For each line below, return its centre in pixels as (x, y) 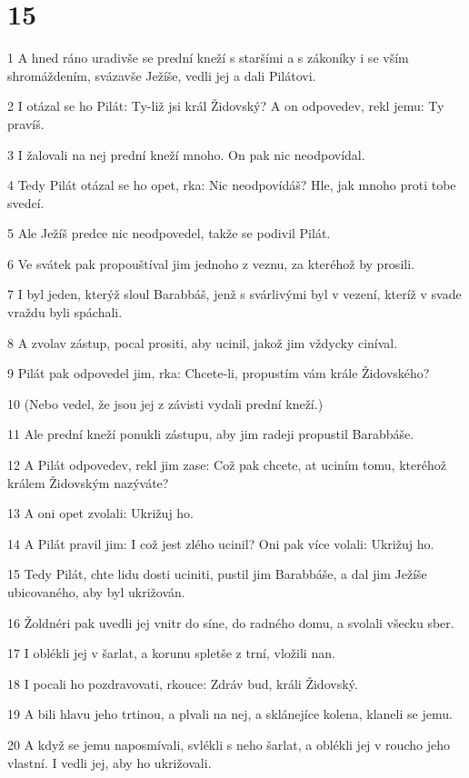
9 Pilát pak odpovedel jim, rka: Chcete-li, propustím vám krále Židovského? (219, 373)
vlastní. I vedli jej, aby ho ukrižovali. (110, 762)
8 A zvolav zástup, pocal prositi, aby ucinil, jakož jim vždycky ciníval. (203, 342)
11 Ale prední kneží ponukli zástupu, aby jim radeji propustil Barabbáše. (211, 434)
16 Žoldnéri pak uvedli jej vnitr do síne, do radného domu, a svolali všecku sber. (231, 622)
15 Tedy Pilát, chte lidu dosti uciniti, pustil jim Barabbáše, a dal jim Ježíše (217, 574)
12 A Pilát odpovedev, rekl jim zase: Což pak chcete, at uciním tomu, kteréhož (227, 465)
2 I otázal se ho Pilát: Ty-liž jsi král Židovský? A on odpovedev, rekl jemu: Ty (226, 106)
